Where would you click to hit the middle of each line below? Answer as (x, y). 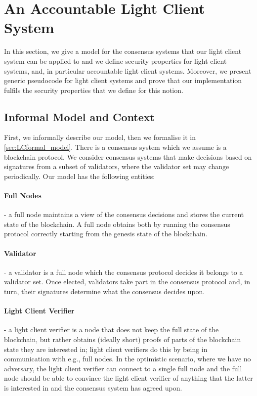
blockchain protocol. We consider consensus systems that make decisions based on (128, 156)
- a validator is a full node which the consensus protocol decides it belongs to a (124, 272)
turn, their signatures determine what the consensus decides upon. (105, 291)
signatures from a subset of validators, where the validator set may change (117, 166)
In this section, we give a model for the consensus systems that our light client (123, 51)
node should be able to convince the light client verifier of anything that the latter (128, 378)
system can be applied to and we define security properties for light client (115, 61)
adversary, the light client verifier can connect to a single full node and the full (123, 368)
